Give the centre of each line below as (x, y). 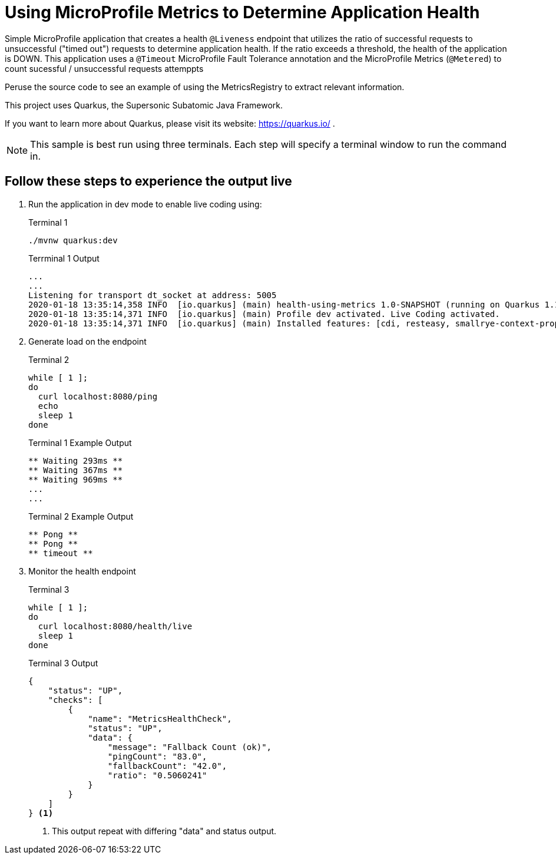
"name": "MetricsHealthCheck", (160, 718)
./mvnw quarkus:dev (73, 240)
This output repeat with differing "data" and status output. (164, 831)
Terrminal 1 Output (64, 258)
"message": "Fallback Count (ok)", (190, 747)
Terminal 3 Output (63, 663)
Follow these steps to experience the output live (148, 181)
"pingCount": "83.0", (157, 756)
